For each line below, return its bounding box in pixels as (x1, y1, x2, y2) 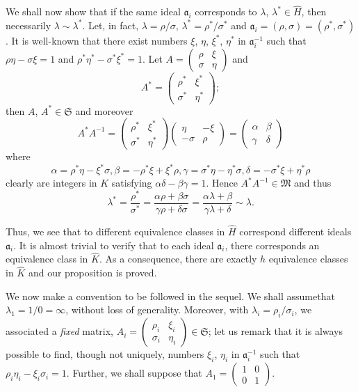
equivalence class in (6, 251, 88, 266)
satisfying (111, 175, 152, 190)
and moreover (75, 103, 133, 118)
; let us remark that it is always (208, 324, 343, 338)
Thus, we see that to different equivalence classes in (6, 224, 225, 239)
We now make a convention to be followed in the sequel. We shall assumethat (6, 288, 335, 303)
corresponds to (195, 4, 257, 19)
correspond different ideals (239, 224, 352, 239)
